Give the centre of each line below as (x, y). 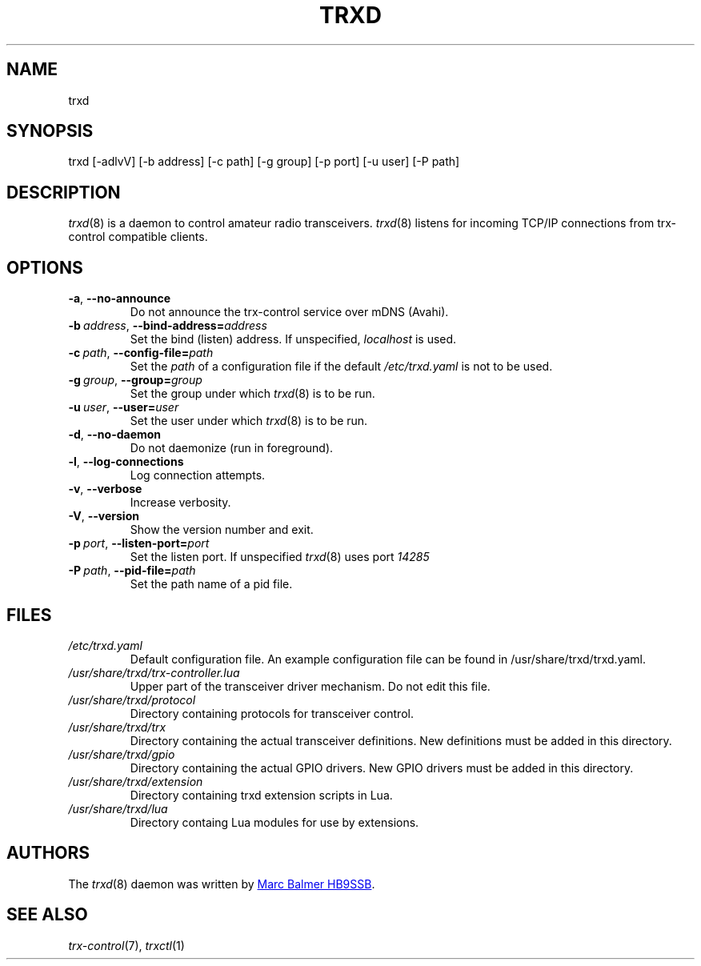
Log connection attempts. (198, 475)
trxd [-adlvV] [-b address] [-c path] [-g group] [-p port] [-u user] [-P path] (264, 162)
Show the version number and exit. (222, 530)
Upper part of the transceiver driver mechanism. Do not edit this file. (310, 686)
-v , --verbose (105, 489)
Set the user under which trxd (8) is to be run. (249, 421)
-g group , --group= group (135, 380)
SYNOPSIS (50, 131)
